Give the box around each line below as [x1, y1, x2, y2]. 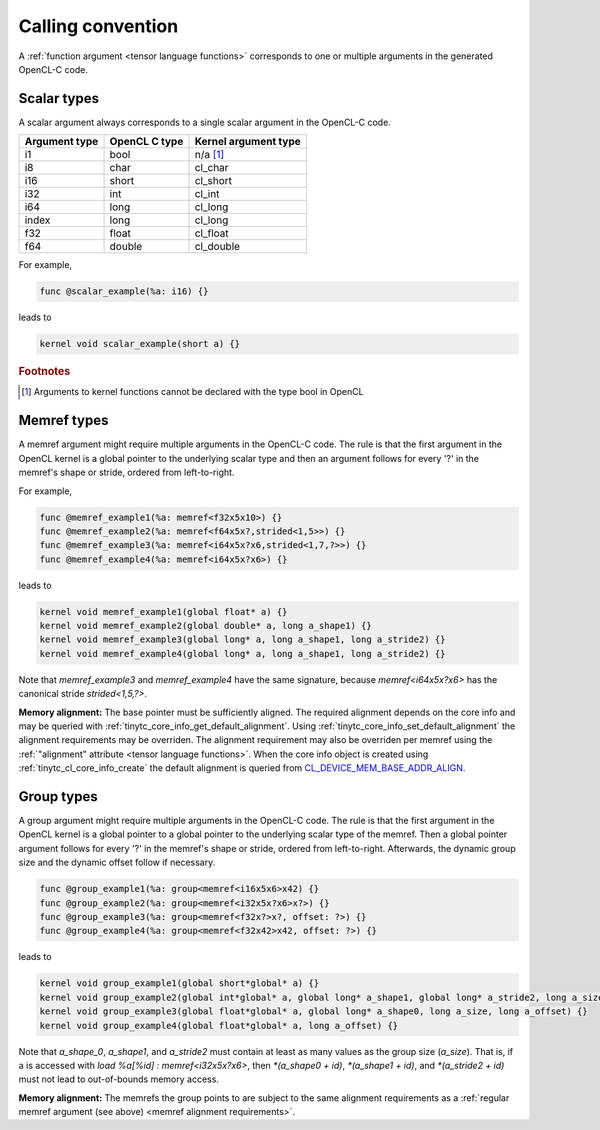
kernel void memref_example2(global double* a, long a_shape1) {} [39, 620, 372, 632]
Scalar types [18, 90, 100, 107]
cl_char [194, 161, 229, 175]
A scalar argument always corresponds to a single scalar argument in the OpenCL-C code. [18, 116, 392, 128]
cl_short [194, 174, 233, 188]
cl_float [194, 226, 229, 240]
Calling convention [18, 15, 179, 37]
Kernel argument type [194, 135, 302, 149]
